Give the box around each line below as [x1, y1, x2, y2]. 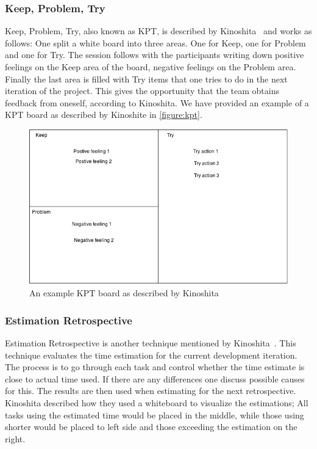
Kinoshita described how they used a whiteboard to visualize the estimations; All [5, 396, 308, 409]
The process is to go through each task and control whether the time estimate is [5, 360, 305, 373]
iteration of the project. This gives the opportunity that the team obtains [5, 84, 279, 97]
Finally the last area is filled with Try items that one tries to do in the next [5, 72, 288, 85]
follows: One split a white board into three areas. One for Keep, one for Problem [5, 36, 306, 49]
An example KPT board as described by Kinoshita [29, 287, 219, 299]
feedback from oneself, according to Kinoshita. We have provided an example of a [5, 96, 309, 109]
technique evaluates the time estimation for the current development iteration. [5, 348, 297, 361]
